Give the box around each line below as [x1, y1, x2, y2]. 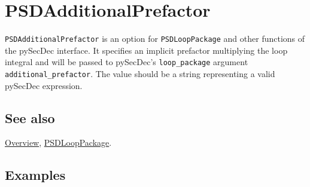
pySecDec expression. [5, 79, 83, 91]
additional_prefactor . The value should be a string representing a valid [5, 68, 275, 80]
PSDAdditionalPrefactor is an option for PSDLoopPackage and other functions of [5, 32, 305, 45]
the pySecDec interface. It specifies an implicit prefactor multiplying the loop [5, 44, 288, 56]
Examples [5, 165, 66, 184]
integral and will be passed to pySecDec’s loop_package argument [5, 56, 248, 68]
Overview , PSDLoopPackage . [5, 136, 112, 149]
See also [5, 108, 55, 127]
